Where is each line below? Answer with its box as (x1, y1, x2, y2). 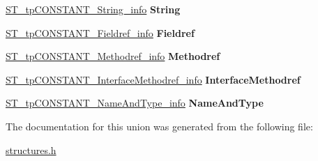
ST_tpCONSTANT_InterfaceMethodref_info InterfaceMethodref (6, 72, 301, 86)
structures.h (6, 142, 56, 157)
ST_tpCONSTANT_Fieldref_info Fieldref (6, 25, 195, 40)
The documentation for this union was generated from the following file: (6, 118, 313, 133)
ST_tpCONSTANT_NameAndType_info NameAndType (6, 95, 264, 110)
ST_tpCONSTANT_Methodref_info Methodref (6, 49, 220, 63)
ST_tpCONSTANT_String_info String (6, 2, 181, 16)
